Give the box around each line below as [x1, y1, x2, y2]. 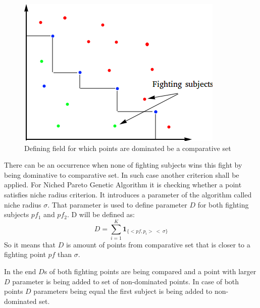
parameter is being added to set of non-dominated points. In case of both [12, 276, 239, 286]
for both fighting [197, 199, 249, 210]
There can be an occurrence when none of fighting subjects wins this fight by [4, 160, 242, 170]
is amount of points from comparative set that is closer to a [66, 239, 250, 249]
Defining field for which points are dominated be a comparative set [24, 142, 231, 153]
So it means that [4, 239, 56, 249]
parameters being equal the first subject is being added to [33, 286, 213, 296]
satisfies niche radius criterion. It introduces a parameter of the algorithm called [4, 189, 252, 199]
